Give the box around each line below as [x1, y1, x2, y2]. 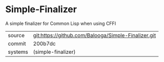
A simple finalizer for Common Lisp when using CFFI [5, 20, 116, 26]
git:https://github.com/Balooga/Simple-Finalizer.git [33, 32, 156, 39]
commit [8, 40, 26, 47]
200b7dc [33, 40, 56, 47]
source [8, 32, 25, 39]
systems [8, 48, 28, 55]
